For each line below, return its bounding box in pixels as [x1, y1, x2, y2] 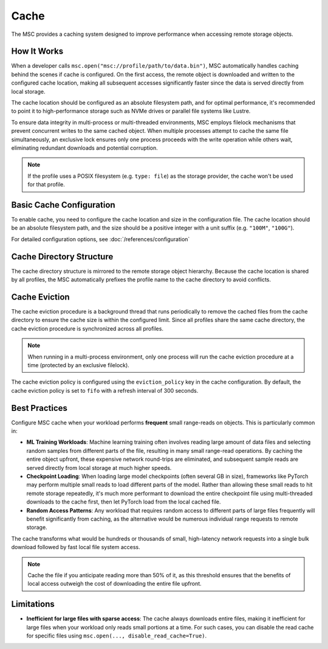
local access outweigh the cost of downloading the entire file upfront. [27, 580, 202, 588]
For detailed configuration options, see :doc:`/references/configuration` [11, 235, 190, 243]
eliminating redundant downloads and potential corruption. [11, 144, 158, 152]
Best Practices [11, 402, 68, 413]
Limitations [11, 599, 55, 609]
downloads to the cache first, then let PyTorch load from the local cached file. [26, 498, 221, 505]
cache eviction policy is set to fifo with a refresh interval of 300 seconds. [11, 387, 199, 394]
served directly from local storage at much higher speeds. [26, 464, 172, 471]
